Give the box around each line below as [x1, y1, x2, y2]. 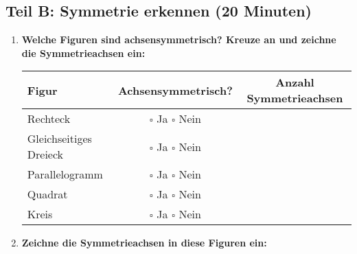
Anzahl [275, 74, 314, 91]
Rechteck [27, 111, 71, 127]
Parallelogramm [27, 166, 103, 183]
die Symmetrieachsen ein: [21, 45, 146, 60]
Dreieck [27, 146, 64, 163]
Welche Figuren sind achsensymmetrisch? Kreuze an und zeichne [21, 32, 336, 47]
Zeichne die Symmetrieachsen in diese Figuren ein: [21, 235, 267, 250]
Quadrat [27, 186, 68, 203]
